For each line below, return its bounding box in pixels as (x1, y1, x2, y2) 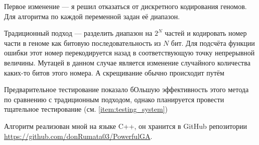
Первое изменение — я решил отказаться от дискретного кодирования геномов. (4, 1, 247, 11)
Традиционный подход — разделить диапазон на (4, 28, 153, 38)
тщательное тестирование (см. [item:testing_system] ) (4, 104, 168, 114)
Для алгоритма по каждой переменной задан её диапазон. (4, 11, 180, 21)
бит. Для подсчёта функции (171, 37, 255, 48)
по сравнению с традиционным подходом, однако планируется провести (4, 94, 224, 104)
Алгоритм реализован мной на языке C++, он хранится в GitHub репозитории (4, 120, 247, 131)
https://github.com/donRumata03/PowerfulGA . (4, 130, 153, 141)
